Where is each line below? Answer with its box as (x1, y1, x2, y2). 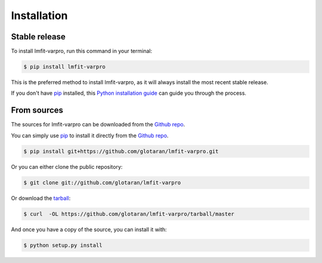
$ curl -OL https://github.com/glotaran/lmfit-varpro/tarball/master (23, 211, 235, 217)
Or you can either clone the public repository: (11, 163, 123, 170)
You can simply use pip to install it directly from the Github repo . (11, 132, 169, 139)
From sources (11, 105, 64, 116)
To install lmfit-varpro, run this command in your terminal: (11, 48, 152, 55)
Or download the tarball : (11, 194, 71, 202)
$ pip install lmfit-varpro (23, 63, 106, 70)
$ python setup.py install (23, 242, 103, 249)
